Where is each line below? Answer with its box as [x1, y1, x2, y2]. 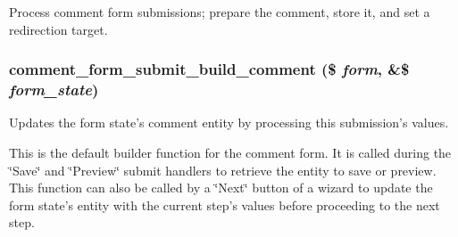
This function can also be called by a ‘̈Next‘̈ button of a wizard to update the [9, 178, 433, 197]
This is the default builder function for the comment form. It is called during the [9, 143, 452, 161]
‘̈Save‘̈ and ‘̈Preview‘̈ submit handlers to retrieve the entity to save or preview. [9, 160, 437, 179]
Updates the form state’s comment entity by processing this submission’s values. [9, 113, 449, 132]
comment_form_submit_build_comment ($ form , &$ [9, 58, 410, 80]
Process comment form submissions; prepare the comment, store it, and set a [9, 3, 430, 20]
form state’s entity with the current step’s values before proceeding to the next [9, 195, 440, 214]
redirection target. [9, 20, 108, 38]
